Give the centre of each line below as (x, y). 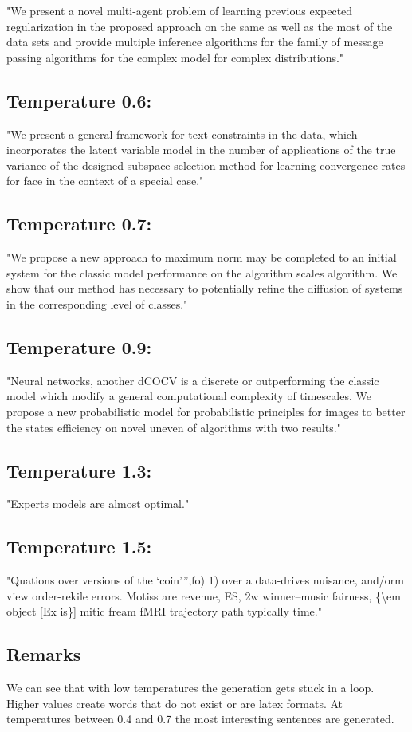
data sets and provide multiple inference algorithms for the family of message (195, 42)
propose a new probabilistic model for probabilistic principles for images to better (206, 411)
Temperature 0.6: (79, 100)
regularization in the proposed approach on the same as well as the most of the (200, 26)
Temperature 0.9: (79, 346)
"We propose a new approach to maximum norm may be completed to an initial (202, 257)
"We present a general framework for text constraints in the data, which (182, 134)
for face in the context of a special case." (105, 181)
